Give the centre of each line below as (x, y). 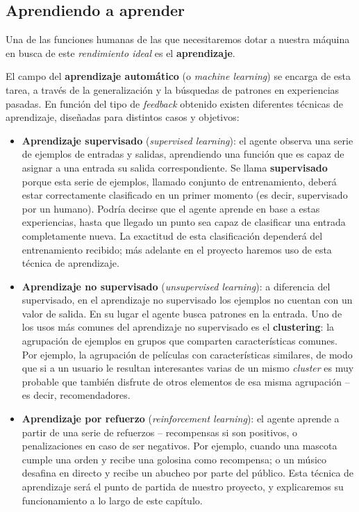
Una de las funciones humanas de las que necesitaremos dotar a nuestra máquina (178, 39)
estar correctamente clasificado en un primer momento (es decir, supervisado (185, 195)
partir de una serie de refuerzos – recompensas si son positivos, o (160, 432)
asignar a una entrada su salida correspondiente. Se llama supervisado (175, 167)
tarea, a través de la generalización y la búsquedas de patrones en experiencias (173, 89)
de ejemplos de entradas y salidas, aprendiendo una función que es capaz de (183, 154)
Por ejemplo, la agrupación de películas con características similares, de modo (187, 354)
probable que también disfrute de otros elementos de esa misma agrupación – (186, 381)
